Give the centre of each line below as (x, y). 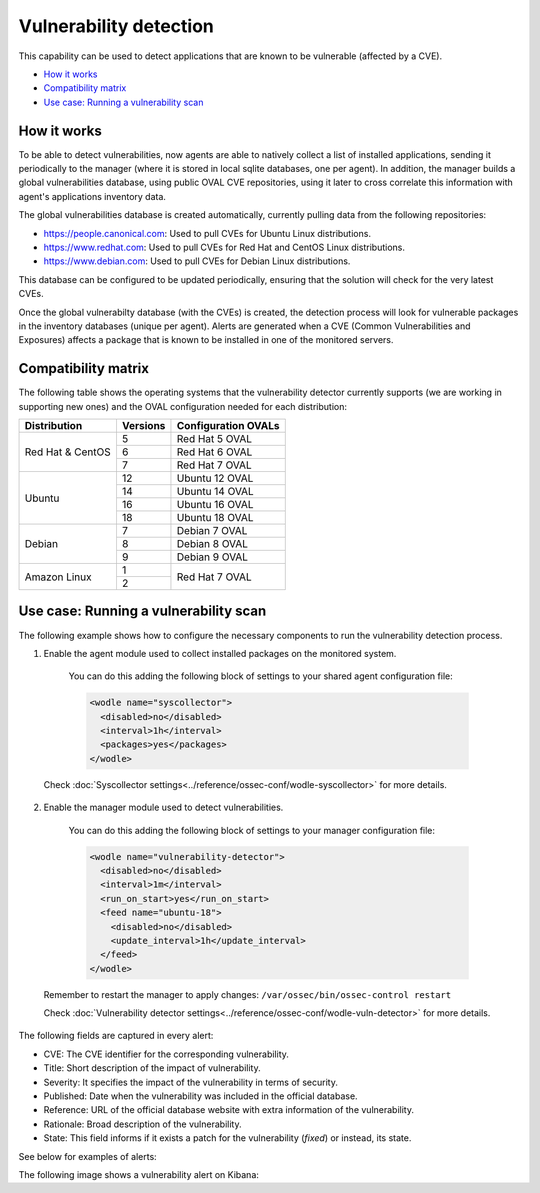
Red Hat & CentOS (68, 452)
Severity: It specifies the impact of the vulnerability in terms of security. (191, 1082)
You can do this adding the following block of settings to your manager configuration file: (251, 830)
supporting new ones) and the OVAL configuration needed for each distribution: (182, 406)
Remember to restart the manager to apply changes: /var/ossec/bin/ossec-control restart (247, 994)
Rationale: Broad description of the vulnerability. (142, 1124)
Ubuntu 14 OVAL (215, 491)
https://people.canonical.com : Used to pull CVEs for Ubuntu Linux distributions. (207, 233)
